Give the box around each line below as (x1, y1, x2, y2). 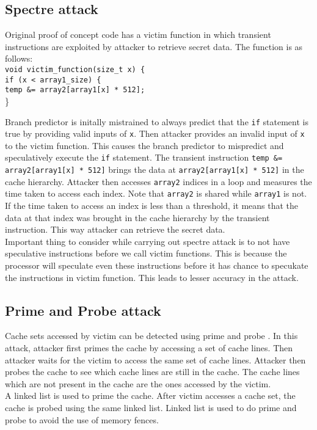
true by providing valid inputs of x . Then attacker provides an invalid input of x (5, 127, 305, 140)
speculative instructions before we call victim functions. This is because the (5, 247, 287, 260)
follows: (5, 52, 33, 65)
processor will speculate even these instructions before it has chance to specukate (5, 259, 308, 272)
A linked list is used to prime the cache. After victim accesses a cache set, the (5, 389, 296, 402)
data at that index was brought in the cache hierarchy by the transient (5, 211, 270, 224)
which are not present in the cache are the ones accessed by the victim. (5, 377, 271, 390)
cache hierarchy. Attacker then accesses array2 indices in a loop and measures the (5, 175, 312, 188)
